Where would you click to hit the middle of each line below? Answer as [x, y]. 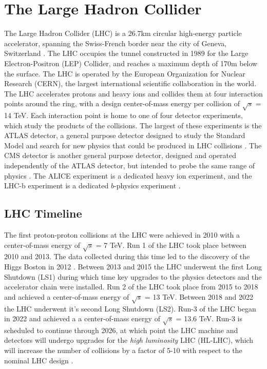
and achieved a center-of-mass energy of [67, 296]
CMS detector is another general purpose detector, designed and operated [120, 155]
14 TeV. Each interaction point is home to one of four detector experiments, [123, 115]
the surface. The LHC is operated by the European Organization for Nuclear [125, 73]
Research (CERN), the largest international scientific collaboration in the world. [130, 83]
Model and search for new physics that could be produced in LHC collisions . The [133, 145]
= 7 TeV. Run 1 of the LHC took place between [171, 245]
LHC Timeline [43, 213]
